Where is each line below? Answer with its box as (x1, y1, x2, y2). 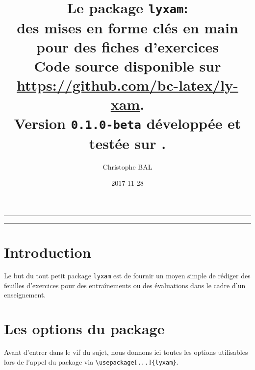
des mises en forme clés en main (17, 17, 238, 37)
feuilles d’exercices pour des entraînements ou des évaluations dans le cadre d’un (4, 280, 246, 290)
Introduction (4, 242, 91, 262)
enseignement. (4, 290, 46, 300)
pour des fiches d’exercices (36, 36, 219, 56)
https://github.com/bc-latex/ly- (17, 75, 238, 95)
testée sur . (89, 133, 166, 153)
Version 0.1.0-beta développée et (14, 113, 241, 133)
